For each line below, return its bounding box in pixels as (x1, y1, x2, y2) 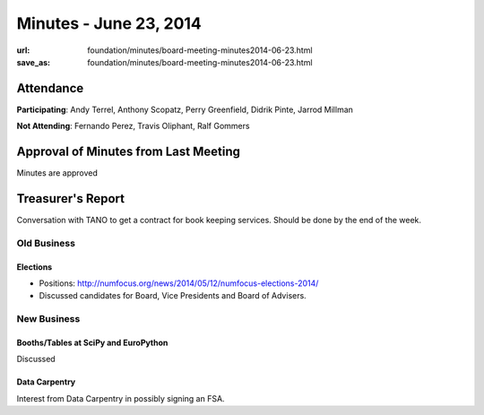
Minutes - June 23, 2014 (16, 13, 202, 33)
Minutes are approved (16, 168, 99, 178)
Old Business (16, 237, 76, 249)
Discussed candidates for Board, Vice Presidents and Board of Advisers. (39, 290, 307, 301)
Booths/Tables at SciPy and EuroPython (16, 337, 169, 348)
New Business (16, 313, 81, 325)
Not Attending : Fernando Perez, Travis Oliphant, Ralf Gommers (16, 121, 250, 132)
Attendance (16, 81, 84, 96)
